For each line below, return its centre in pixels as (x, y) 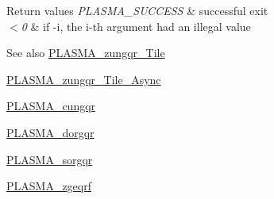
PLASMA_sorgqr (50, 159)
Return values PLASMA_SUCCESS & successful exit (137, 10)
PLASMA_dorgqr (50, 132)
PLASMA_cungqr (51, 106)
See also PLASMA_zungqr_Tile (86, 53)
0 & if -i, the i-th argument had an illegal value (136, 26)
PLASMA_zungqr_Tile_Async (84, 79)
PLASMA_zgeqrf (49, 186)
